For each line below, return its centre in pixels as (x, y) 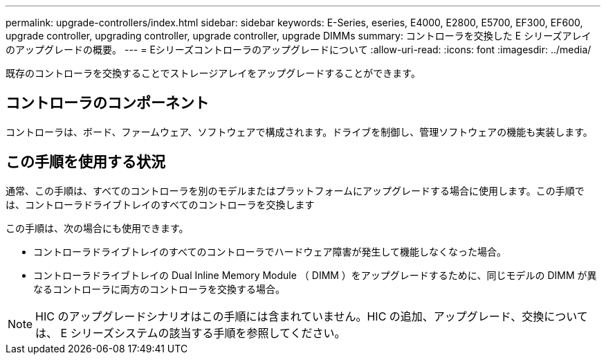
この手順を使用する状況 (85, 162)
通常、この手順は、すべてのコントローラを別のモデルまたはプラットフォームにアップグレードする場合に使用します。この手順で (295, 190)
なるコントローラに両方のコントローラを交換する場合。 (159, 289)
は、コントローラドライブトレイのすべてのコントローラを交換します (160, 204)
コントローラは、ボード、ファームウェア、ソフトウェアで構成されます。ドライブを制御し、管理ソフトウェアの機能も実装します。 (299, 132)
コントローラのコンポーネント (107, 103)
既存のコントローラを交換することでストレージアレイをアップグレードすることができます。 (213, 73)
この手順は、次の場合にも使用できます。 (97, 228)
